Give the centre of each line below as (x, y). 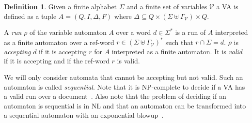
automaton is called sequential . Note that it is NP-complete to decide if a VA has (125, 86)
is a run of (190, 32)
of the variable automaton (68, 32)
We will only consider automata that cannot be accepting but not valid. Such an (124, 77)
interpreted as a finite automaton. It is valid (177, 51)
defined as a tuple (30, 16)
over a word (134, 32)
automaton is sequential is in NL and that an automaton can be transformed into (125, 105)
